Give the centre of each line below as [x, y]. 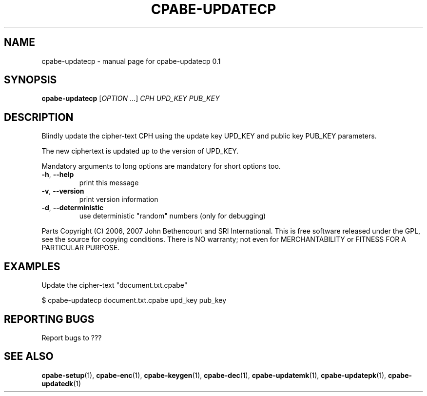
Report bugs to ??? [72, 337]
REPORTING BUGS [49, 319]
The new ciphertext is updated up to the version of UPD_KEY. [140, 151]
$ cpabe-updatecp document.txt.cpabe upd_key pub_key [134, 300]
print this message [109, 183]
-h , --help [58, 175]
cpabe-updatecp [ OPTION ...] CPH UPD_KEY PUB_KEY [131, 99]
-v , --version [63, 191]
